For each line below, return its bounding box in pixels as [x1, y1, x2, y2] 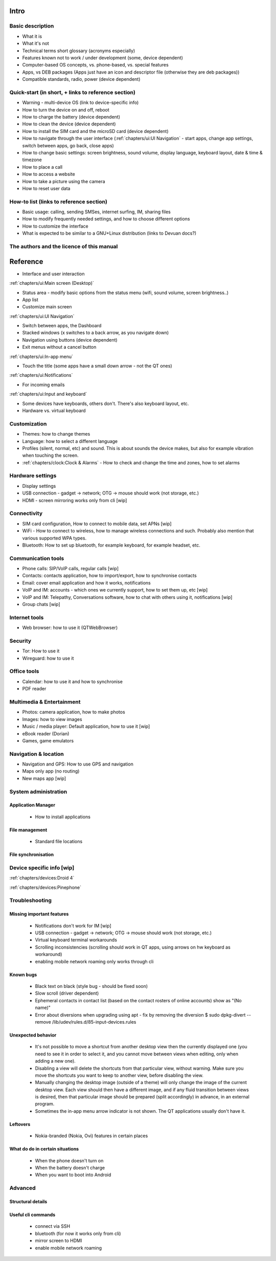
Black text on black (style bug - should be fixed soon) [35, 983, 148, 989]
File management [9, 826, 48, 833]
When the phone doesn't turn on [35, 1157, 104, 1163]
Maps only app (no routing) [22, 768, 80, 774]
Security [9, 637, 32, 644]
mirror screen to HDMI [35, 1237, 82, 1244]
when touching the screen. [22, 453, 79, 459]
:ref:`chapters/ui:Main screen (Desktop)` [9, 280, 95, 286]
